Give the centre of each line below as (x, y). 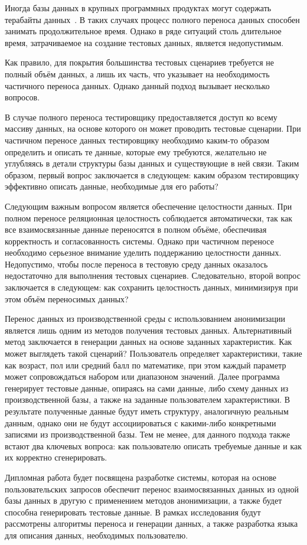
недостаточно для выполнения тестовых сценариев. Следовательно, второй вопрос (153, 275)
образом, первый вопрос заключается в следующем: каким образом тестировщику (152, 174)
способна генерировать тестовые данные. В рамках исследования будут (133, 512)
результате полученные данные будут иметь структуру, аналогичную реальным (147, 411)
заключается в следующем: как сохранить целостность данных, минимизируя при (151, 287)
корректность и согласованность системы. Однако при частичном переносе (139, 241)
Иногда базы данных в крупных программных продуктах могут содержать (138, 8)
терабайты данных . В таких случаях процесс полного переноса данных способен (152, 19)
